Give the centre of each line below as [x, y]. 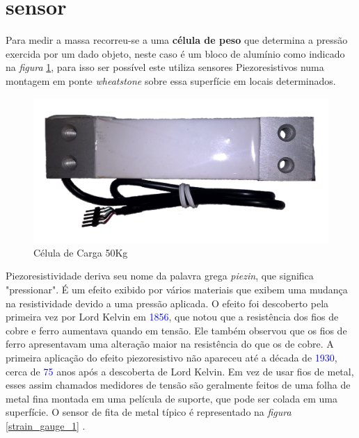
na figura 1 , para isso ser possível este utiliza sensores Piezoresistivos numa [165, 67]
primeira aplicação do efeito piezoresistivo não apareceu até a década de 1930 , [171, 357]
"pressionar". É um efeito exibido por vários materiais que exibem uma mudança [177, 289]
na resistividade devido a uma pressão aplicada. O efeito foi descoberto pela [167, 303]
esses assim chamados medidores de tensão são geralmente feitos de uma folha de [178, 385]
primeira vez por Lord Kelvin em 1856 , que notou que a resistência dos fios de [172, 317]
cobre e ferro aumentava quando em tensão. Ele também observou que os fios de [176, 330]
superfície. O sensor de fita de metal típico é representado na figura [149, 412]
